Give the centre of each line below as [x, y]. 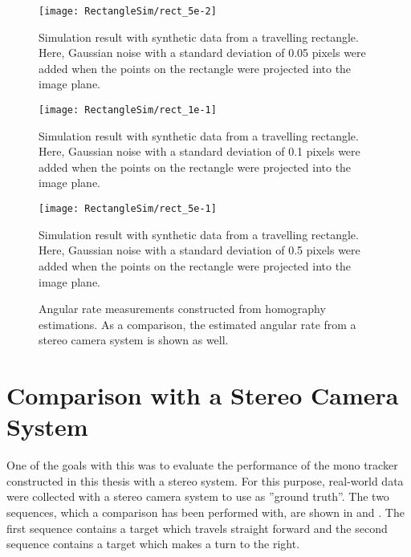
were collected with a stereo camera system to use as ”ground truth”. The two [198, 496]
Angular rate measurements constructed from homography [182, 309]
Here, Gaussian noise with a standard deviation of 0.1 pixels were [199, 151]
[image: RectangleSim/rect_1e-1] [128, 110]
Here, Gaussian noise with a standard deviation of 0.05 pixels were [202, 53]
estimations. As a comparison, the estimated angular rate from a [197, 324]
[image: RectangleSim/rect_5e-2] [128, 11]
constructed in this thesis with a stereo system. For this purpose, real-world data [205, 480]
